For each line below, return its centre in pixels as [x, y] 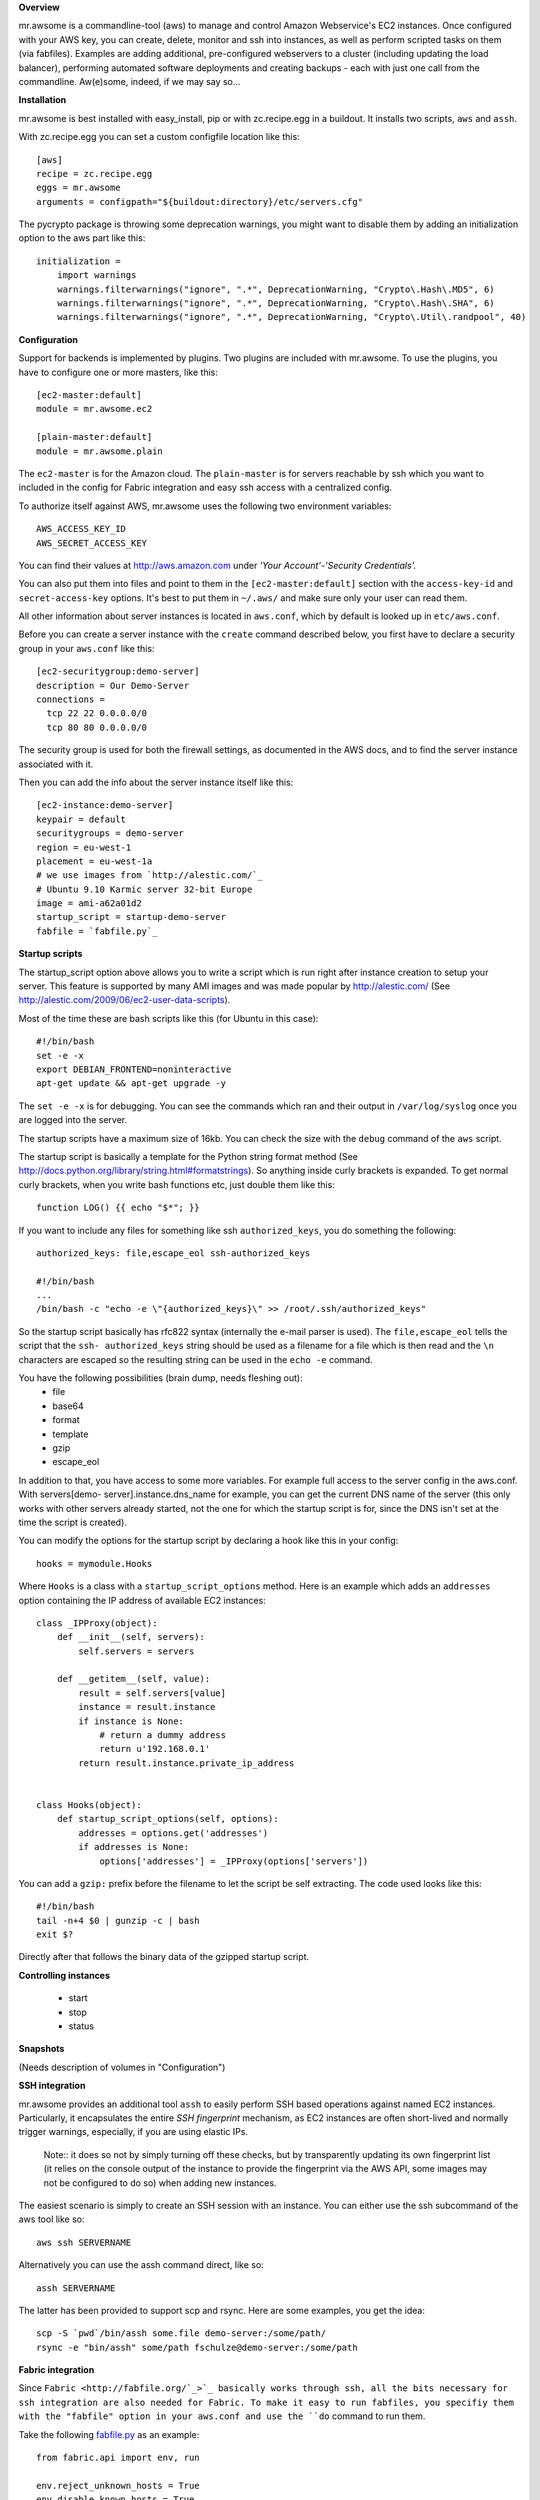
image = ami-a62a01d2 [89, 903]
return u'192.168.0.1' [155, 1749]
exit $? [55, 1934]
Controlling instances [64, 1975]
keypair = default [81, 819]
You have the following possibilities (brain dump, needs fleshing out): [161, 1378]
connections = [70, 699]
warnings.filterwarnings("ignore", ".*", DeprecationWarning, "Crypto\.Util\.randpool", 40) [291, 317]
